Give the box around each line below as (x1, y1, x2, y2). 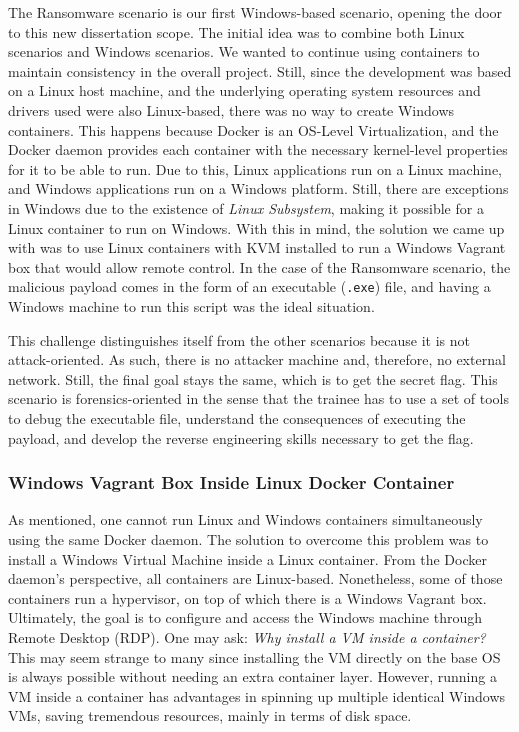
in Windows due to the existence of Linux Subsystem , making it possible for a (8, 197, 484, 218)
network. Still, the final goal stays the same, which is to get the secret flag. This (8, 368, 498, 389)
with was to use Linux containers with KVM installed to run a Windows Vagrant (8, 237, 506, 258)
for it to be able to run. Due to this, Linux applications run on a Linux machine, (8, 158, 503, 179)
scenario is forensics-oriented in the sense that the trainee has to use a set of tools (8, 388, 509, 409)
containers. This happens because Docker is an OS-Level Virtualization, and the (8, 119, 499, 140)
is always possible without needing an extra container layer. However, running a (8, 666, 497, 687)
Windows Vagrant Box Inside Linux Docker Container (8, 470, 455, 495)
